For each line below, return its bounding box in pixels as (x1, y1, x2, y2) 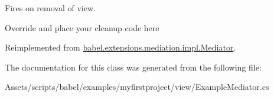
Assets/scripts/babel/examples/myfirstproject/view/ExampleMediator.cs (5, 81, 269, 93)
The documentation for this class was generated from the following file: (5, 61, 262, 73)
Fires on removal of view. (5, 2, 96, 14)
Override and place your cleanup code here (5, 21, 159, 34)
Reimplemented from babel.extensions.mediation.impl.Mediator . (5, 41, 236, 53)
